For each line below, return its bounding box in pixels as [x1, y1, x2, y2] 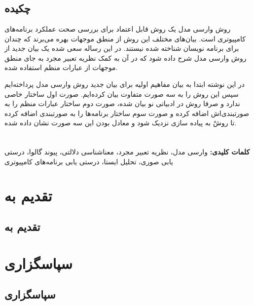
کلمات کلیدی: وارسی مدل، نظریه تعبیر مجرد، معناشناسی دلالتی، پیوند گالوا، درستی [4, 147, 250, 157]
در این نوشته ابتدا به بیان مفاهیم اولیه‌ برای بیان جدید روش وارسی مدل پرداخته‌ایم [4, 78, 245, 89]
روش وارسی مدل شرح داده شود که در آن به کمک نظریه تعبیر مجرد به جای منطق [4, 52, 247, 63]
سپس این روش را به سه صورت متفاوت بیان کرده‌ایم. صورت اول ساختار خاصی [4, 88, 239, 99]
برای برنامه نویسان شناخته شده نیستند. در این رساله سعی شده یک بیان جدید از [4, 43, 239, 53]
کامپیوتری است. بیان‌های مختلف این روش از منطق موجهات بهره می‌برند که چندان [4, 33, 246, 43]
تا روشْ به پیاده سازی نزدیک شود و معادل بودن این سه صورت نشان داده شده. [4, 117, 237, 128]
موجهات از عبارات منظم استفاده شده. [4, 62, 118, 73]
